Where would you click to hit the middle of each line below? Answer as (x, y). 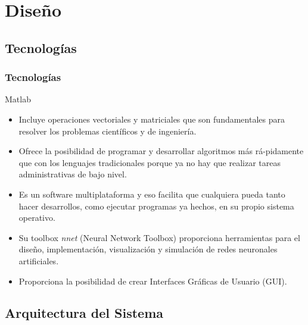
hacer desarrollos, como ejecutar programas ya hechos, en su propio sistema (156, 206)
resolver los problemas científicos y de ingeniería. (108, 131)
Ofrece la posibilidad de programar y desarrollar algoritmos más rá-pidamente (161, 151)
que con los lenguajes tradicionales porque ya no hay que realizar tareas (150, 162)
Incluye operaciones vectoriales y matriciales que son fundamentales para (152, 119)
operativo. (37, 218)
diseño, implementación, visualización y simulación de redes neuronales (148, 249)
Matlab (18, 99)
